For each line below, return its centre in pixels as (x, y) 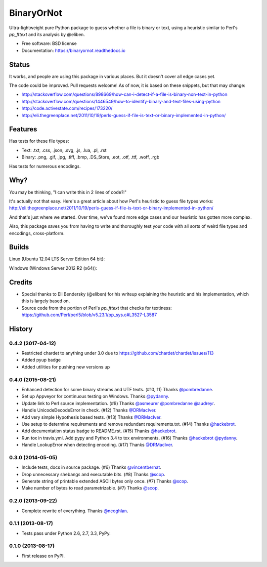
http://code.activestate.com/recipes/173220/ (67, 108)
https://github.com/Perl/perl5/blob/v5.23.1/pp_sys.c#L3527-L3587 (89, 315)
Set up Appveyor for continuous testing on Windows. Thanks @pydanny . (95, 396)
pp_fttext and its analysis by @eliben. (47, 34)
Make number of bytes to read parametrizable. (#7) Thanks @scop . (90, 488)
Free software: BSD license (49, 43)
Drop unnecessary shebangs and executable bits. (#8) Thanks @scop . (93, 474)
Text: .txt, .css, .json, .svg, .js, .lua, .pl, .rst (64, 150)
